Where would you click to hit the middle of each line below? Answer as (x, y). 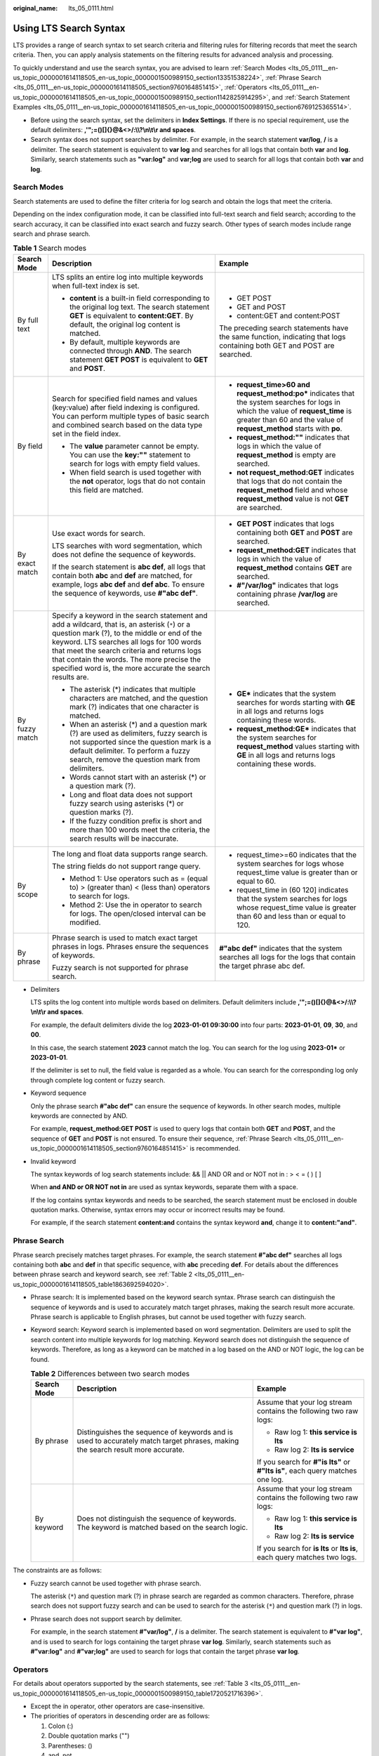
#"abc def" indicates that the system (280, 948)
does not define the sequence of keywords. (124, 554)
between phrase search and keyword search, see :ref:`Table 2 (103, 1274)
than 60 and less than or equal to (291, 916)
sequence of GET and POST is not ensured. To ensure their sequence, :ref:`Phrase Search (161, 1139)
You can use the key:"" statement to (130, 454)
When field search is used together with (135, 472)
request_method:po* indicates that (295, 393)
